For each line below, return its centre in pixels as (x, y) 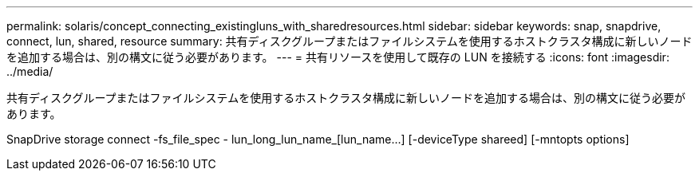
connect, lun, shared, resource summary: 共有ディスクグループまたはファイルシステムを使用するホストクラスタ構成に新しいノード (349, 41)
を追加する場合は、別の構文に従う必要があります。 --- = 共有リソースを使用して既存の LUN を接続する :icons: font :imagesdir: (338, 57)
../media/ (30, 71)
